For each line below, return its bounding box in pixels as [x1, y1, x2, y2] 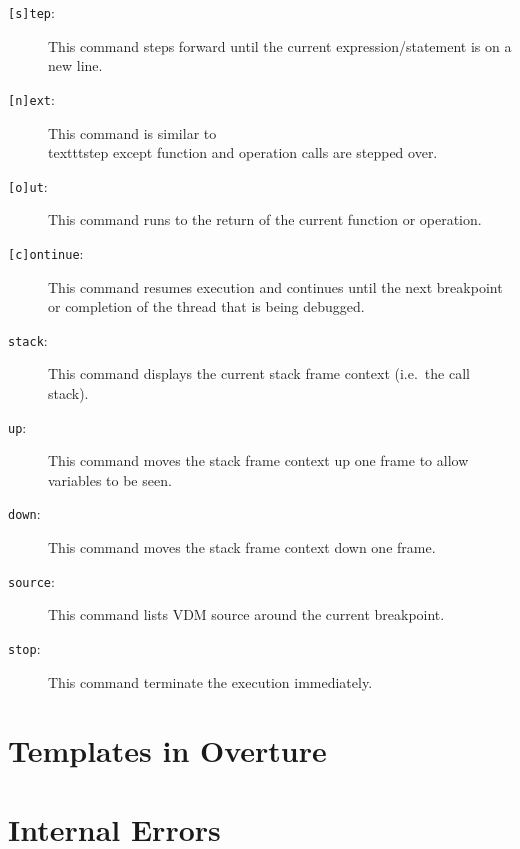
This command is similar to [48, 122, 217, 143]
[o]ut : [8, 175, 48, 196]
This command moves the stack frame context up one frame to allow [48, 450, 469, 471]
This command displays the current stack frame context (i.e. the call [48, 363, 470, 384]
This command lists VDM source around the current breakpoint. [48, 604, 445, 625]
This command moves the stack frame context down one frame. [48, 537, 436, 558]
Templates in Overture [8, 730, 327, 771]
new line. [48, 55, 103, 76]
